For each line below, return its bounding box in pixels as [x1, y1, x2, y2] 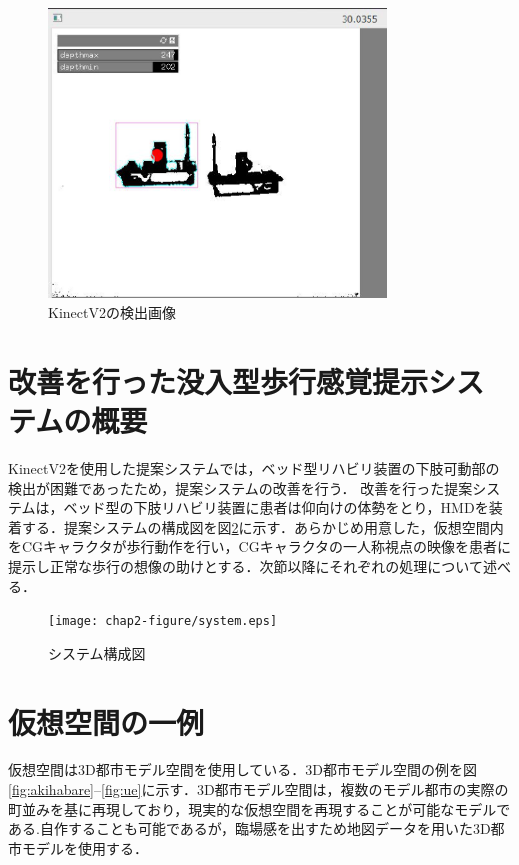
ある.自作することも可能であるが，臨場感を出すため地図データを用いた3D [8, 818, 491, 839]
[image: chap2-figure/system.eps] [48, 614, 278, 629]
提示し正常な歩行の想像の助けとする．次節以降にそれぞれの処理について [8, 555, 483, 576]
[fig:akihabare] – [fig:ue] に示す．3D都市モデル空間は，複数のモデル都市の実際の [8, 779, 509, 800]
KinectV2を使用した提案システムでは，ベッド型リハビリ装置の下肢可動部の [8, 457, 500, 478]
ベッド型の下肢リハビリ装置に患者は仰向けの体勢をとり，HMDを [63, 497, 489, 518]
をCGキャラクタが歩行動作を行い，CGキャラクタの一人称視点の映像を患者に [8, 536, 512, 557]
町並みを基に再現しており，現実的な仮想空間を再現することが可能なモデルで [8, 798, 511, 819]
